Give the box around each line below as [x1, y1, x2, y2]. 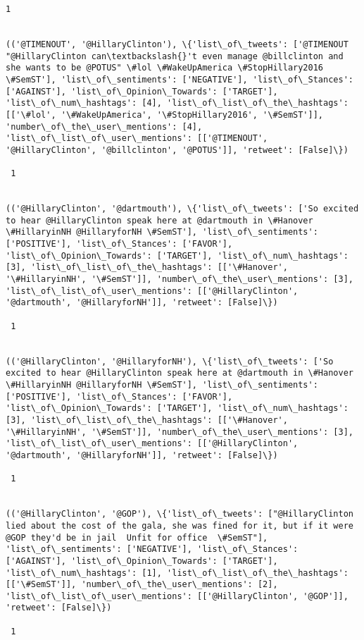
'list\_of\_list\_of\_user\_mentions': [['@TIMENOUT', [6, 133, 268, 144]
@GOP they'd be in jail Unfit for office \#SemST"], [6, 532, 268, 543]
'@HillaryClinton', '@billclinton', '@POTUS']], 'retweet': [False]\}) [6, 144, 349, 155]
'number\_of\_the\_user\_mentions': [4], [6, 121, 203, 132]
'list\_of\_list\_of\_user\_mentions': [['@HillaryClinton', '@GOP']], [6, 591, 349, 601]
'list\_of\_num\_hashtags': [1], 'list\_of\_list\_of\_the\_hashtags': [6, 567, 349, 578]
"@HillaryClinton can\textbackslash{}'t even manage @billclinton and [6, 51, 344, 61]
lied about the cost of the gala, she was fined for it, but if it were [6, 520, 353, 531]
